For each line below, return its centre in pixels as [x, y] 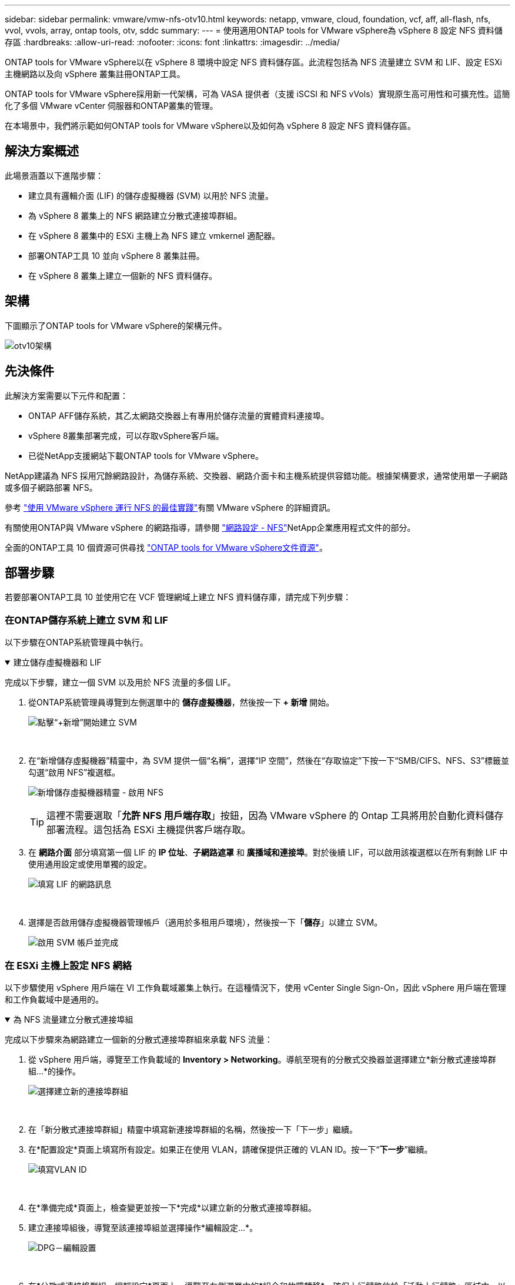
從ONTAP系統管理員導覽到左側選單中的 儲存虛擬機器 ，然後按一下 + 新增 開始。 [181, 703]
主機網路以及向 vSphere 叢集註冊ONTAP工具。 [95, 74]
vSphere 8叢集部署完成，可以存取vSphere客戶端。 [126, 435]
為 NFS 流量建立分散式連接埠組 [73, 1019]
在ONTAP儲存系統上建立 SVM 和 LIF [86, 620]
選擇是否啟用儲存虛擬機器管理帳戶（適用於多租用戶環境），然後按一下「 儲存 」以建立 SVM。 [205, 923]
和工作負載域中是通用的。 [54, 999]
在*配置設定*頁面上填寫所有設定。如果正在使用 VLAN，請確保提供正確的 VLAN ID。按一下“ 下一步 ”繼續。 [230, 1149]
